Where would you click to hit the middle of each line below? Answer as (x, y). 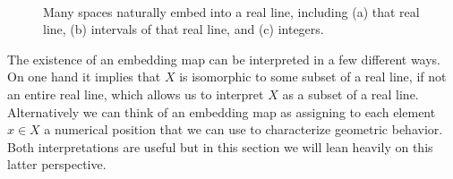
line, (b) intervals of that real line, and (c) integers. (184, 29)
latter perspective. (57, 164)
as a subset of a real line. (350, 94)
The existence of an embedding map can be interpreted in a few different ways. (224, 59)
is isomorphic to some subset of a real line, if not (313, 77)
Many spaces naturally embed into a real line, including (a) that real (231, 11)
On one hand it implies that (84, 77)
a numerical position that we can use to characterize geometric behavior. (244, 129)
